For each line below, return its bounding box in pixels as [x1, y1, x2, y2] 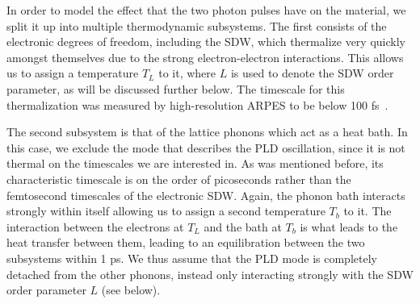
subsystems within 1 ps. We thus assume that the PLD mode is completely [6, 249, 377, 266]
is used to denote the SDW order [230, 65, 394, 81]
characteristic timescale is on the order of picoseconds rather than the [6, 170, 351, 187]
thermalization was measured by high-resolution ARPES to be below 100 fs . [6, 96, 388, 113]
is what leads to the [300, 218, 398, 235]
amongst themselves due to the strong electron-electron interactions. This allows [6, 48, 404, 65]
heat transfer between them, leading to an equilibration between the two [6, 234, 365, 251]
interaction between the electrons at [6, 218, 184, 235]
